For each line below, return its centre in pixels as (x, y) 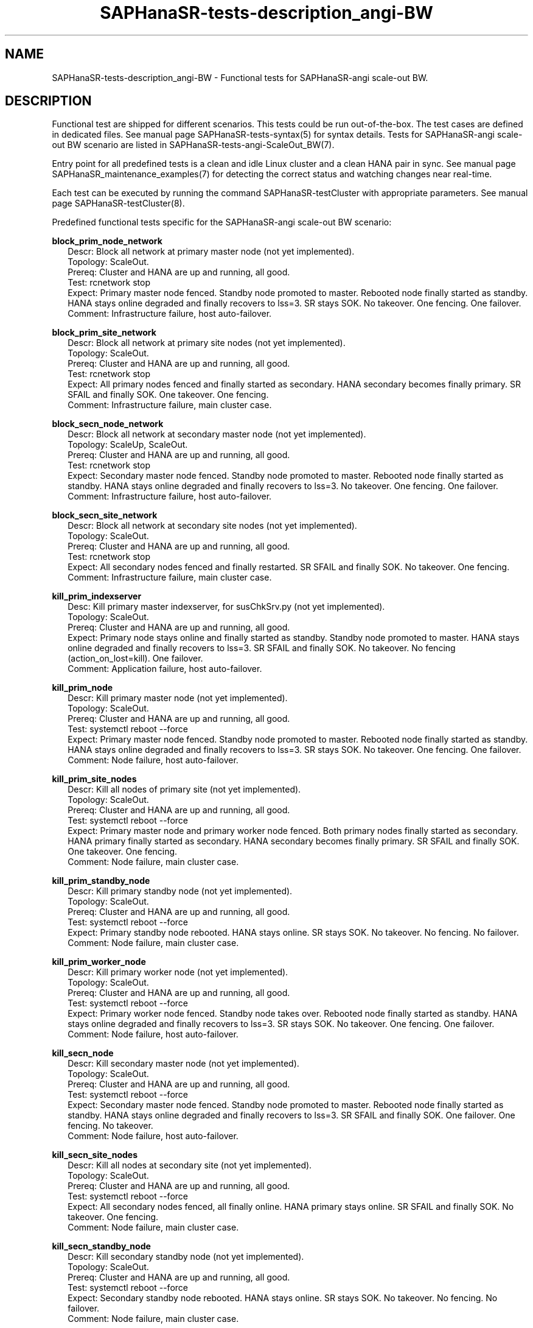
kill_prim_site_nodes (94, 779)
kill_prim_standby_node (101, 881)
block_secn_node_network (108, 424)
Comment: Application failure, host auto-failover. (165, 669)
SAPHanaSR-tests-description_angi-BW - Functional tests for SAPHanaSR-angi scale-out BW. (240, 77)
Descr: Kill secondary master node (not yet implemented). (183, 1064)
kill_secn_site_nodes (95, 1155)
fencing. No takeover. (110, 1126)
